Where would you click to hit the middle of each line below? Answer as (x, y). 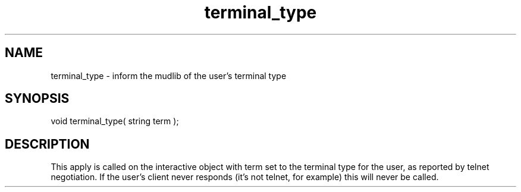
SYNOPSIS (37, 99)
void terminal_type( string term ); (115, 121)
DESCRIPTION (47, 144)
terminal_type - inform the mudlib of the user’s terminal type (169, 75)
